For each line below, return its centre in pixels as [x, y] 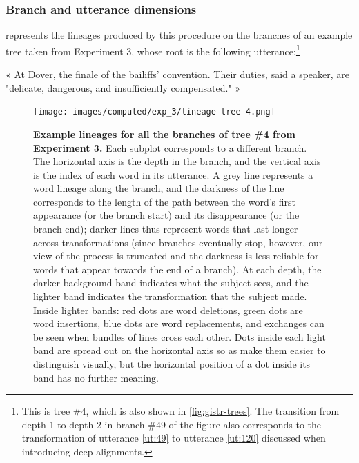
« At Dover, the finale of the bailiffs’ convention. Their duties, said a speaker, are [178, 74]
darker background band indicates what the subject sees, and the [171, 283]
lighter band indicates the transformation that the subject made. [170, 296]
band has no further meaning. [96, 377]
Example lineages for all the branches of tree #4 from [165, 134]
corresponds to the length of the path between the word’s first [165, 201]
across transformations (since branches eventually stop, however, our [178, 242]
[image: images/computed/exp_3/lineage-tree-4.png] [154, 112]
